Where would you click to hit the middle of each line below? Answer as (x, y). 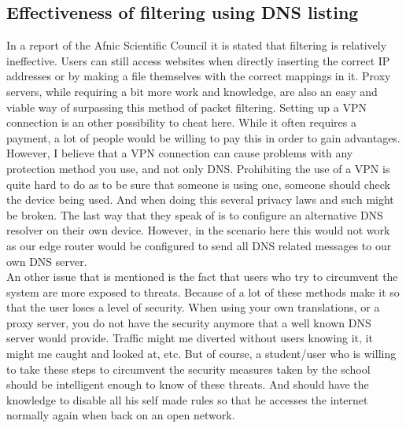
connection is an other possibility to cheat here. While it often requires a (181, 122)
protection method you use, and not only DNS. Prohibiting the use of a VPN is (198, 168)
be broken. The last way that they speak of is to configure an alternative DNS (195, 214)
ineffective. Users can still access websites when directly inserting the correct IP (198, 60)
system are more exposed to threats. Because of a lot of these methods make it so (203, 291)
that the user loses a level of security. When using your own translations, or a (193, 307)
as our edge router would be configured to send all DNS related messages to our (199, 245)
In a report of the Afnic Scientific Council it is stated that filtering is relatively (197, 45)
